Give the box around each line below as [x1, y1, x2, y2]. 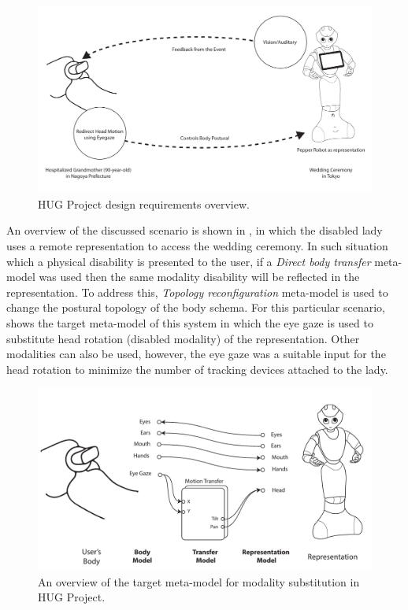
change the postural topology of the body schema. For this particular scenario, [6, 299, 386, 316]
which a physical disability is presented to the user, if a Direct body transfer [6, 253, 371, 269]
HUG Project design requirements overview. [38, 195, 250, 212]
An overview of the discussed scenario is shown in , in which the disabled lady [6, 222, 383, 238]
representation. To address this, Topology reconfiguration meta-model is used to [6, 283, 388, 300]
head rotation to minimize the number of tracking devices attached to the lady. [6, 360, 388, 377]
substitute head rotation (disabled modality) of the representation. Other [6, 330, 360, 346]
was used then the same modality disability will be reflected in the [39, 268, 360, 285]
